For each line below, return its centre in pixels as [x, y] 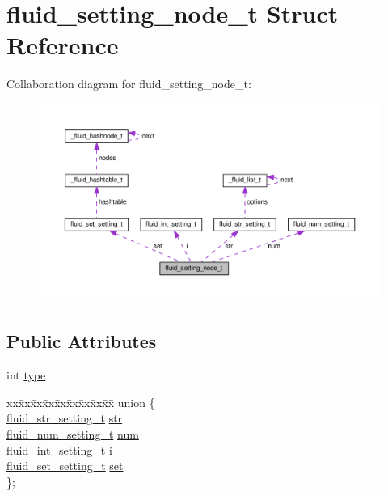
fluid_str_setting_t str [65, 418]
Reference [63, 45]
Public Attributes [82, 341]
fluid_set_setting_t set [65, 466]
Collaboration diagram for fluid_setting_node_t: [129, 84]
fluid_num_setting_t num [73, 434]
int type [26, 375]
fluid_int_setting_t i [59, 449]
